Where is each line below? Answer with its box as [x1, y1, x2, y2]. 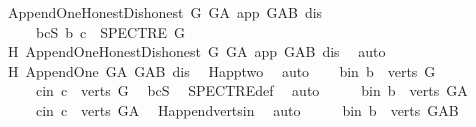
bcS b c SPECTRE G [35, 21, 186, 42]
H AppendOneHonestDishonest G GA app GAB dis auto [7, 41, 386, 62]
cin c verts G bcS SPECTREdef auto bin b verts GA [35, 80, 468, 101]
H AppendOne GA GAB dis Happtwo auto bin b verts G [7, 60, 436, 81]
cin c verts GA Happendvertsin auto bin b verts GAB [35, 99, 459, 120]
